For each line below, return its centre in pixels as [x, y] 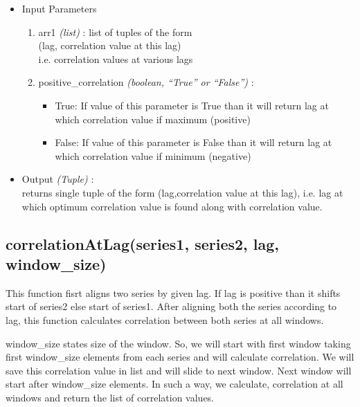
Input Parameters [59, 8]
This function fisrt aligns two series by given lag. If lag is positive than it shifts [173, 292]
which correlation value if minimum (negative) [153, 155]
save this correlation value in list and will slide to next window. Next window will [179, 370]
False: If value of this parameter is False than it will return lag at [193, 142]
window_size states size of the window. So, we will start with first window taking [178, 343]
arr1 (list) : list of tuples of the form [115, 31]
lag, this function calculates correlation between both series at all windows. [165, 319]
